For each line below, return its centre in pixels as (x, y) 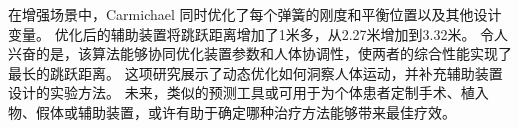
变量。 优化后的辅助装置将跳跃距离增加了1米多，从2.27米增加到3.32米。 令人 (258, 33)
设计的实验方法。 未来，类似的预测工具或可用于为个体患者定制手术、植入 (248, 92)
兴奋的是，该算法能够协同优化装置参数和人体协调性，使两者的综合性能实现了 (260, 53)
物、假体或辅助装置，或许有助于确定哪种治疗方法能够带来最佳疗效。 (232, 111)
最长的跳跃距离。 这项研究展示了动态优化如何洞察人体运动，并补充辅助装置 (255, 72)
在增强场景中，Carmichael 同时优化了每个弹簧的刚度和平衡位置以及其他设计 (255, 14)
